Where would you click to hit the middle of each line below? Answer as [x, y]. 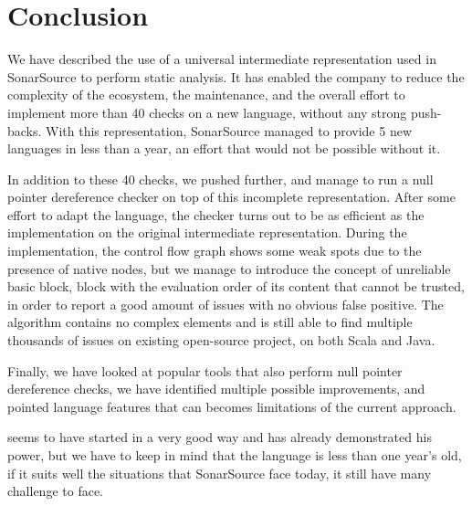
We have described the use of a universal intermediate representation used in [222, 59]
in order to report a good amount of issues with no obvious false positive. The [226, 304]
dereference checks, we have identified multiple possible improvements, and [216, 389]
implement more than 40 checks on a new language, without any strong [207, 112]
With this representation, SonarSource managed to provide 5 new [229, 130]
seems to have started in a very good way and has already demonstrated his [220, 437]
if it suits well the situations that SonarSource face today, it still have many [220, 473]
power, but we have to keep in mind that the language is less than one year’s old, [235, 455]
